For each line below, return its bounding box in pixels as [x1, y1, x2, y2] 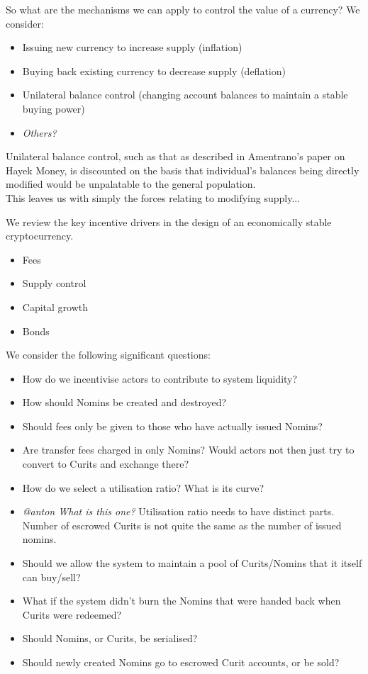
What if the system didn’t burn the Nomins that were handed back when [22, 593, 341, 608]
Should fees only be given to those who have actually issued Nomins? [22, 418, 323, 433]
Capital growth [22, 299, 89, 314]
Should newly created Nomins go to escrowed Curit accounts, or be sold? [22, 655, 340, 669]
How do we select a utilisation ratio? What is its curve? [22, 480, 264, 495]
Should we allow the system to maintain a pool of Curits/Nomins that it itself [22, 556, 362, 571]
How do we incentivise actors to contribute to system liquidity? [22, 371, 298, 386]
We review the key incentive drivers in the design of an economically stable [6, 214, 332, 229]
